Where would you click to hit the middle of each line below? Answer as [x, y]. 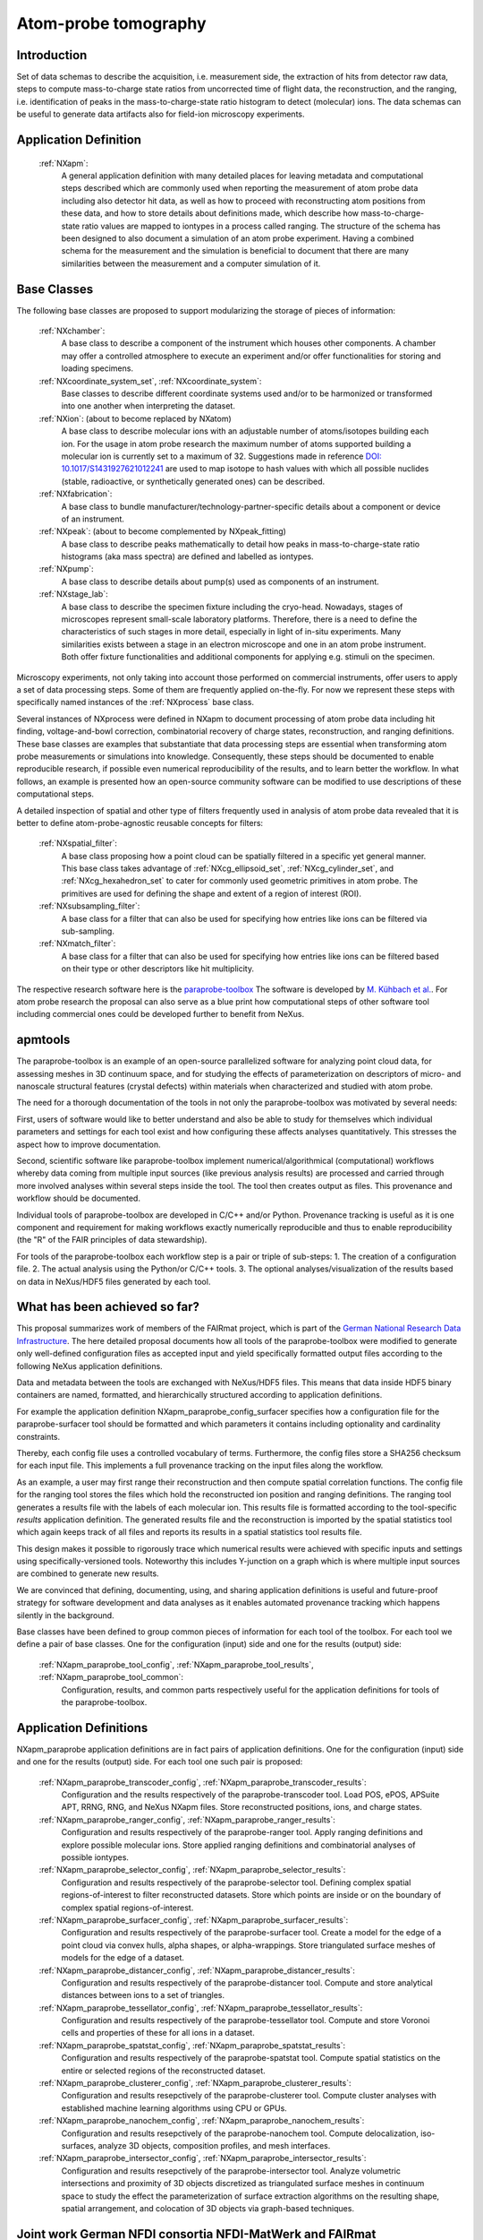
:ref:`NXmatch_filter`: [77, 943]
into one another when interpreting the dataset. [148, 406]
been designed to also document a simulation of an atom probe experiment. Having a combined [238, 238]
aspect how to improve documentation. [89, 1144]
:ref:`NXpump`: [66, 569]
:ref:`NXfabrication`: [76, 494]
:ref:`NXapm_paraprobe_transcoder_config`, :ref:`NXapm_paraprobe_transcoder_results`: [203, 1782]
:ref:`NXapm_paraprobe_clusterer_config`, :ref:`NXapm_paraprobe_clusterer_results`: [195, 2083]
